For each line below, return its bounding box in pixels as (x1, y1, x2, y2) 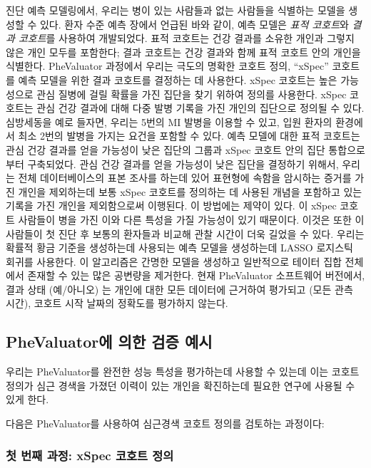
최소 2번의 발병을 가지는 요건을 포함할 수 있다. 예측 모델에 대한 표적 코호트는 (18, 128, 360, 143)
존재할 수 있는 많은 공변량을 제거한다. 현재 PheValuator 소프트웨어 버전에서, (27, 268, 365, 283)
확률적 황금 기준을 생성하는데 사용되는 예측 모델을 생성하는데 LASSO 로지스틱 (6, 240, 353, 255)
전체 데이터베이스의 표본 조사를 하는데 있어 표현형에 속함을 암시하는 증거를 (18, 170, 352, 185)
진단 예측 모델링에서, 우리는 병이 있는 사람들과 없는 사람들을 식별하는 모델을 (6, 3, 345, 17)
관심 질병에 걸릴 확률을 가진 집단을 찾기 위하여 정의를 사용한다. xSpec (36, 86, 347, 101)
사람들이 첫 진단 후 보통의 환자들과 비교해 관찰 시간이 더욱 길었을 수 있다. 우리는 (6, 226, 365, 241)
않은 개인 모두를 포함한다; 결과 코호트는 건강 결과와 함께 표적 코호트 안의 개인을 (6, 44, 361, 59)
